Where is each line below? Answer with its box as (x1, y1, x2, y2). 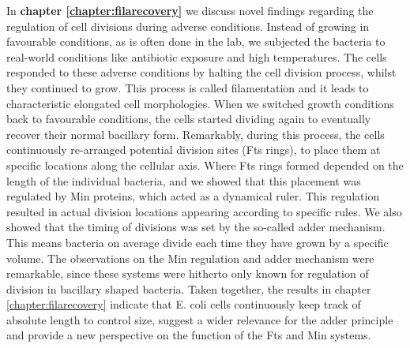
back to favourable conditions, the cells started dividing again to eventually (6, 110, 371, 127)
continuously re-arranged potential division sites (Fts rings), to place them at (6, 141, 381, 158)
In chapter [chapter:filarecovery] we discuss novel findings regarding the (6, 2, 374, 18)
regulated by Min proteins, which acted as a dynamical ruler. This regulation (6, 188, 380, 204)
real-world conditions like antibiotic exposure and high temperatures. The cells (6, 48, 387, 65)
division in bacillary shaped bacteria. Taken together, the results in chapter (6, 280, 371, 297)
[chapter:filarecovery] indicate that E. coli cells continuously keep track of (6, 296, 361, 312)
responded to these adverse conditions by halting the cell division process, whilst (6, 64, 397, 80)
